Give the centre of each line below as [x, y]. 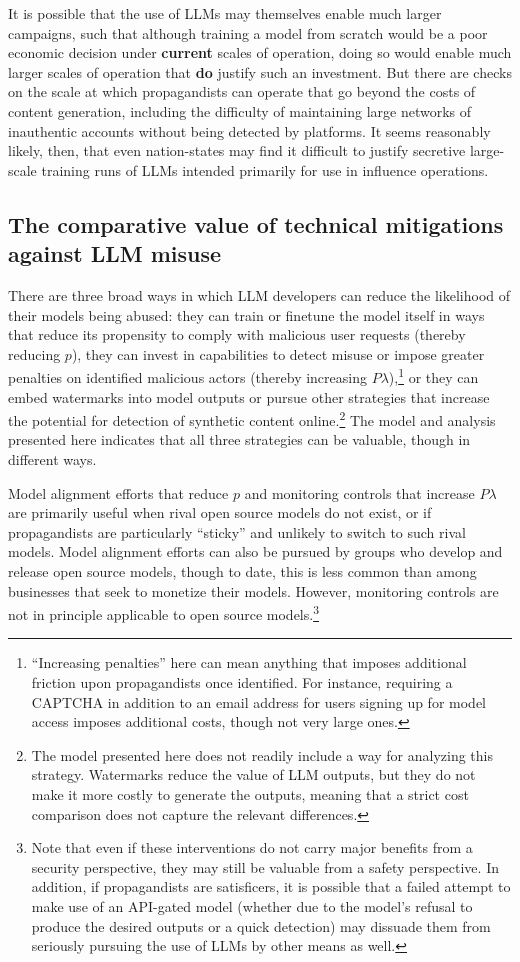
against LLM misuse [115, 253]
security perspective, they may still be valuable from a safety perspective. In [265, 866]
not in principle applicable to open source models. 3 [163, 612]
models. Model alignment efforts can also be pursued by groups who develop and [255, 551]
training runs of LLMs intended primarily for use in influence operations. [265, 169]
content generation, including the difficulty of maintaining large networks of [240, 110]
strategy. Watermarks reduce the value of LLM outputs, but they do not [253, 774]
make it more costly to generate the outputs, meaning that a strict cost [250, 793]
